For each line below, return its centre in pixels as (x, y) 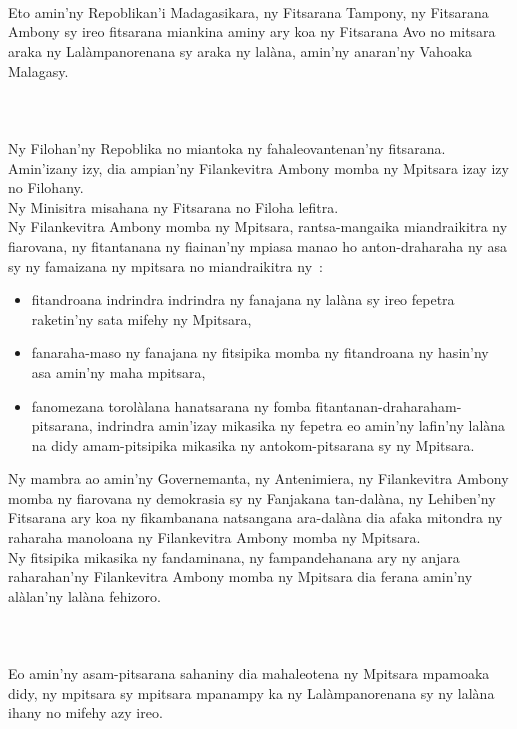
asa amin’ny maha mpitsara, (118, 371)
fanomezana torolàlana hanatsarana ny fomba (171, 405)
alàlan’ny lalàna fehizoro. (84, 595)
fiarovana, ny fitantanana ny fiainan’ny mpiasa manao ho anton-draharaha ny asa (257, 245)
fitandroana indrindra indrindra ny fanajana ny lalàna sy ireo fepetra (243, 299)
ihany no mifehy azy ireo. (85, 712)
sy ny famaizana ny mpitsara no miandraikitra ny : (165, 265)
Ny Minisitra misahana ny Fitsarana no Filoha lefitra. (173, 206)
